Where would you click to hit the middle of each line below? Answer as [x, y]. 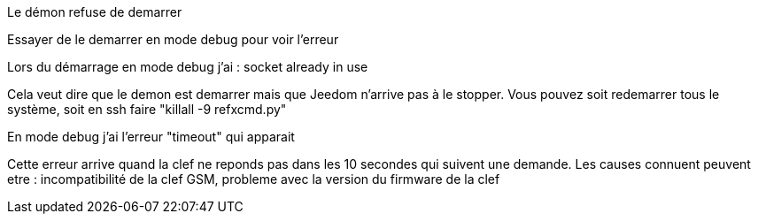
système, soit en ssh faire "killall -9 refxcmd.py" [147, 109]
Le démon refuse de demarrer [95, 12]
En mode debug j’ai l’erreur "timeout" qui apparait [151, 137]
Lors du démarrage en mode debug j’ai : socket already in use [188, 67]
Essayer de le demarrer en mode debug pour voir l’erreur [173, 39]
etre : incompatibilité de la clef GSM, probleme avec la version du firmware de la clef [254, 179]
